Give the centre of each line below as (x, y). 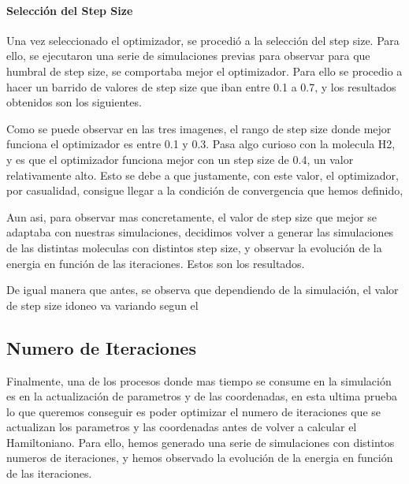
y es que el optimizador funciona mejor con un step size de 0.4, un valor (180, 159)
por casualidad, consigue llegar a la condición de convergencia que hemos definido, (205, 190)
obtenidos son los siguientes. (74, 102)
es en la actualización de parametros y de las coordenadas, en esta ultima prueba (202, 396)
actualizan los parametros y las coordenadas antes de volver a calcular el (182, 427)
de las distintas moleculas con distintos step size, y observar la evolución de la (194, 247)
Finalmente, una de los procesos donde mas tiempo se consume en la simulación (199, 380)
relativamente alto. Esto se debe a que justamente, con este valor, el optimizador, (203, 175)
